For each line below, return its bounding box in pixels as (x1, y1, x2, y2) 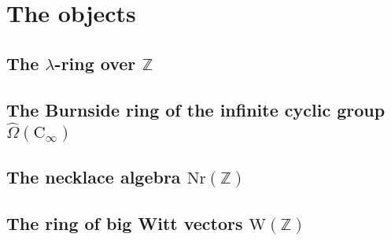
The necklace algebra (6, 165, 181, 189)
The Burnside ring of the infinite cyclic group (6, 97, 385, 121)
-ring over (54, 50, 136, 75)
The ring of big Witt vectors (6, 211, 243, 235)
